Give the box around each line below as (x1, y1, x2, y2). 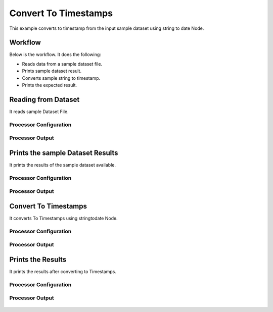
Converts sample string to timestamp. (22, 75, 101, 81)
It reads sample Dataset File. (9, 109, 69, 115)
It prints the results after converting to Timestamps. (9, 269, 116, 275)
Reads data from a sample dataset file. (22, 61, 103, 67)
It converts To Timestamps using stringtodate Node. (9, 215, 118, 221)
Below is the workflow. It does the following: (9, 51, 101, 58)
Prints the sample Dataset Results (9, 148, 118, 157)
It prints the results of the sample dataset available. (9, 162, 116, 168)
